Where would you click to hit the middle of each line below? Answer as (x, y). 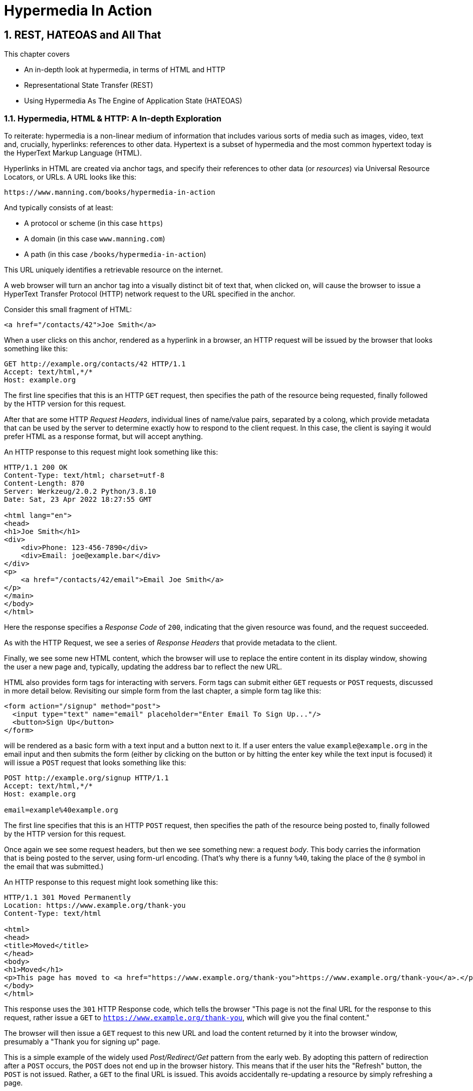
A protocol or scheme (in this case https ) (93, 223)
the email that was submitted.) (54, 866)
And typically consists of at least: (59, 207)
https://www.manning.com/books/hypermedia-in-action (110, 192)
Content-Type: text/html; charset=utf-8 (84, 475)
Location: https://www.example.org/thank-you (95, 905)
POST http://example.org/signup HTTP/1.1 (86, 778)
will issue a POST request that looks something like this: (95, 762)
